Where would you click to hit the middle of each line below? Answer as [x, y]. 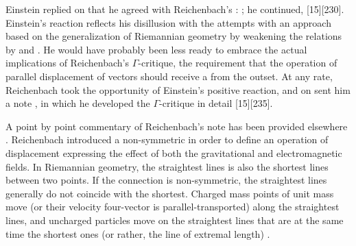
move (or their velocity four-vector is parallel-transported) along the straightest [173, 207]
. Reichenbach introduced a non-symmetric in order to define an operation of [167, 139]
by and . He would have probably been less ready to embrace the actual [156, 49]
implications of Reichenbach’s [68, 63]
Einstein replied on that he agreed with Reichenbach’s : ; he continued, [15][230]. [175, 9]
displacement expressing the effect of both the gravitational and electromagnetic [174, 152]
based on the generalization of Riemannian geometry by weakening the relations [174, 36]
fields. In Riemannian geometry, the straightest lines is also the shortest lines [167, 166]
